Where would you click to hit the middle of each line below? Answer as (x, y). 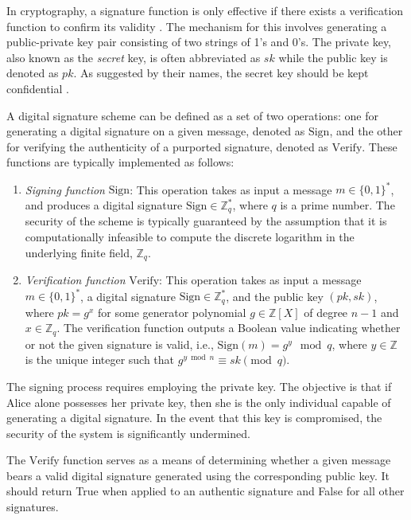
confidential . (38, 88)
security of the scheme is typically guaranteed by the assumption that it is (206, 221)
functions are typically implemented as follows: (120, 162)
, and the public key (275, 296)
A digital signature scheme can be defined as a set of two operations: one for (192, 115)
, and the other (366, 131)
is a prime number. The (337, 205)
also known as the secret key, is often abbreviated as (134, 57)
